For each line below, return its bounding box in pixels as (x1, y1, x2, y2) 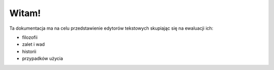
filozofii (22, 34, 38, 40)
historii (22, 48, 37, 54)
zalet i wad (22, 41, 45, 47)
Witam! (9, 8, 41, 19)
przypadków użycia (22, 55, 63, 61)
